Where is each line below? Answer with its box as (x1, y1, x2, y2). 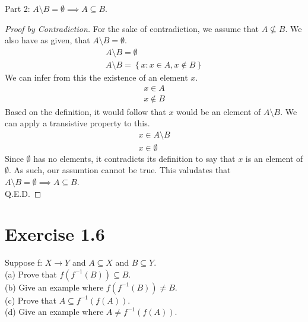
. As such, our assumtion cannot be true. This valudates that (9, 164, 231, 176)
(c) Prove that (5, 294, 56, 306)
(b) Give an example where (5, 280, 104, 293)
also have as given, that (5, 34, 90, 46)
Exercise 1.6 (5, 222, 105, 246)
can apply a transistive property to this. (5, 117, 150, 129)
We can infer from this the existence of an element (5, 71, 188, 83)
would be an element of (176, 105, 261, 117)
